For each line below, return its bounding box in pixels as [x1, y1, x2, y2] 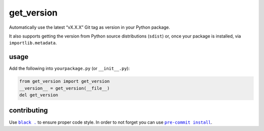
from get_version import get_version [19, 78, 110, 84]
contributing [9, 106, 48, 114]
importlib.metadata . [9, 40, 57, 46]
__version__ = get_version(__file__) [19, 85, 110, 91]
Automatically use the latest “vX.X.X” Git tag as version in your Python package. [9, 24, 171, 30]
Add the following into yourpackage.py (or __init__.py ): [9, 66, 130, 72]
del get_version [19, 93, 59, 97]
